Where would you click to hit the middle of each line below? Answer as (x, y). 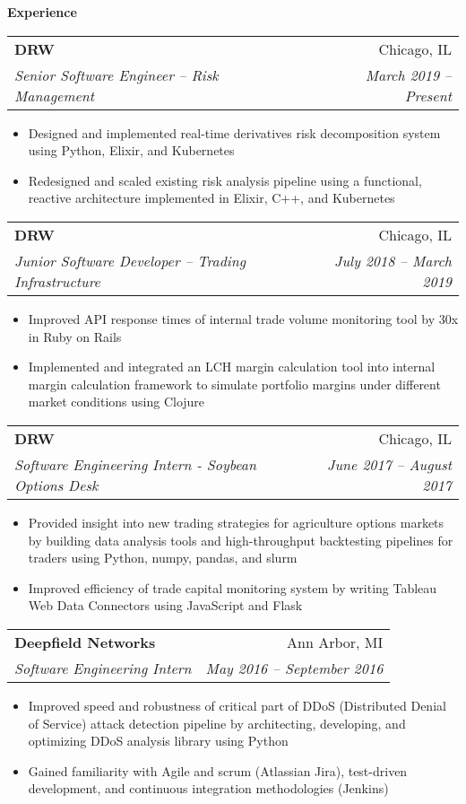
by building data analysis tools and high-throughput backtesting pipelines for (241, 540)
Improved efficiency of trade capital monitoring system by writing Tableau (233, 587)
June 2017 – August (389, 464)
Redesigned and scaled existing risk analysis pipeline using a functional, (225, 180)
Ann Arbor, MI (335, 642)
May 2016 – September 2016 (294, 668)
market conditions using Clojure (116, 402)
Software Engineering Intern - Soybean (135, 464)
